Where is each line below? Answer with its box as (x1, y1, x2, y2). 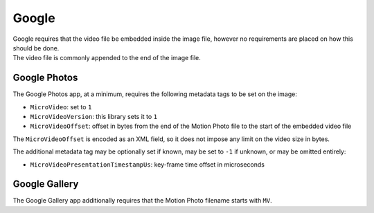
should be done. (12, 44, 60, 52)
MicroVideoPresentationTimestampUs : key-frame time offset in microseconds (30, 160, 265, 169)
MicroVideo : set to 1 (30, 102, 92, 111)
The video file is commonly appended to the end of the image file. (12, 54, 201, 62)
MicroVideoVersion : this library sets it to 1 (30, 113, 158, 121)
